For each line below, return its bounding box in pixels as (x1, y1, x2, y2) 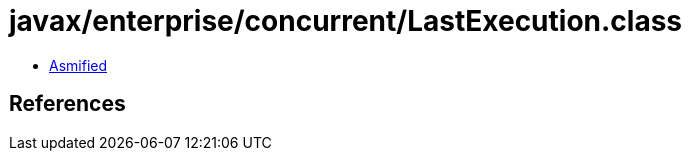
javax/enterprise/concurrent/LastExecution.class (9, 4, 683, 38)
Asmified (49, 56, 108, 74)
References (9, 91, 126, 117)
